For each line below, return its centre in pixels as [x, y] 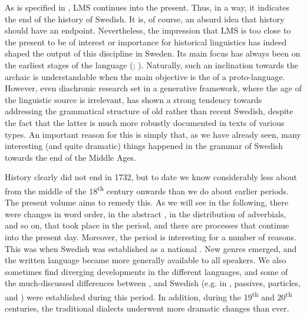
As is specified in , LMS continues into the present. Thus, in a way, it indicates [147, 7]
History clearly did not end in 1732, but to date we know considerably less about [151, 177]
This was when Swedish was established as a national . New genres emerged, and [151, 248]
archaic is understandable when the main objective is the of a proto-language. [145, 76]
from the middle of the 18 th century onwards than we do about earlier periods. [147, 190]
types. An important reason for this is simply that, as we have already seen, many [153, 134]
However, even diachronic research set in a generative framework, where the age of [153, 88]
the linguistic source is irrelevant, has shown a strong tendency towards [133, 99]
